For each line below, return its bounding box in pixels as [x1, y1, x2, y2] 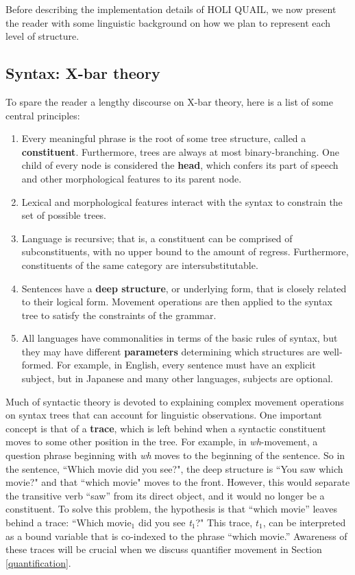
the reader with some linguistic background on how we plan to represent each [5, 15, 331, 30]
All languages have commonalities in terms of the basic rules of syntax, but [21, 331, 338, 345]
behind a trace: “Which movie [5, 515, 132, 530]
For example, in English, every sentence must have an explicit [56, 357, 316, 372]
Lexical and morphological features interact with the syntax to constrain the [21, 194, 343, 209]
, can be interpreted [262, 515, 346, 530]
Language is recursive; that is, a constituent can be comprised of [21, 231, 293, 245]
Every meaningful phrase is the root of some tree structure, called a [21, 131, 306, 145]
